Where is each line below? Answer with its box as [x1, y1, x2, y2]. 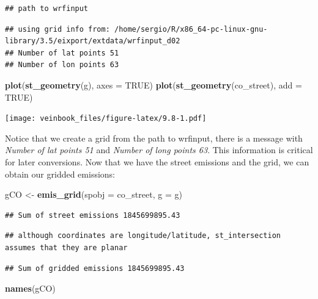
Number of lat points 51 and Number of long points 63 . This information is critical [5, 143, 313, 156]
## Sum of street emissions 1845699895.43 [5, 211, 180, 220]
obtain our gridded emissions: [5, 167, 115, 180]
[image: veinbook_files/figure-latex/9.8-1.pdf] [5, 114, 207, 123]
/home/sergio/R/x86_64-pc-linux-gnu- [114, 24, 268, 34]
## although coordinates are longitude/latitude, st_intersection [5, 231, 281, 240]
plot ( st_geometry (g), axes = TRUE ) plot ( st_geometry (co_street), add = [5, 78, 302, 91]
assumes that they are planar [5, 243, 128, 252]
